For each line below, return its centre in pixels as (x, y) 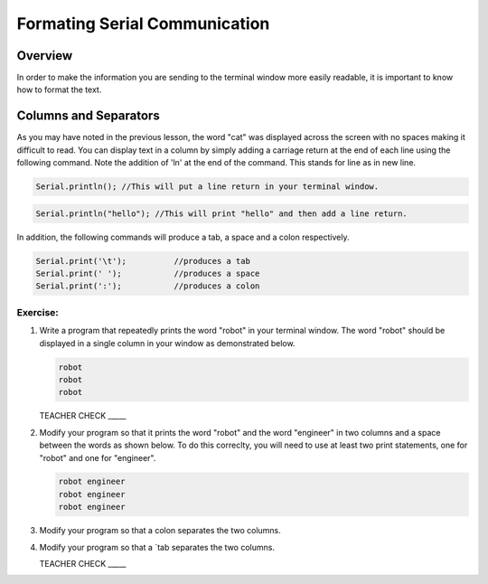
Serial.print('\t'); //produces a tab (143, 261)
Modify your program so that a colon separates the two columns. (160, 531)
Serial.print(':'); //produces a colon (148, 286)
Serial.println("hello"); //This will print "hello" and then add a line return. (222, 213)
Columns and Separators (88, 116)
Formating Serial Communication (143, 24)
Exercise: (38, 312)
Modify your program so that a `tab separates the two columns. (157, 547)
